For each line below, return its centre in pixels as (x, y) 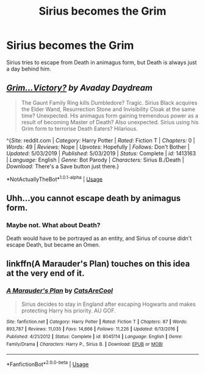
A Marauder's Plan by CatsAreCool (59, 291)
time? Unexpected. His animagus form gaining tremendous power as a (110, 115)
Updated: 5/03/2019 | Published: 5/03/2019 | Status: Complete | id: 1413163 (101, 153)
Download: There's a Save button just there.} (63, 166)
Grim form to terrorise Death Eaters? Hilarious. (80, 129)
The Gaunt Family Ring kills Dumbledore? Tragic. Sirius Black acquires (109, 102)
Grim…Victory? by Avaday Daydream (80, 88)
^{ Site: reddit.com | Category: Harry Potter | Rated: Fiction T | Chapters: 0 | (101, 140)
